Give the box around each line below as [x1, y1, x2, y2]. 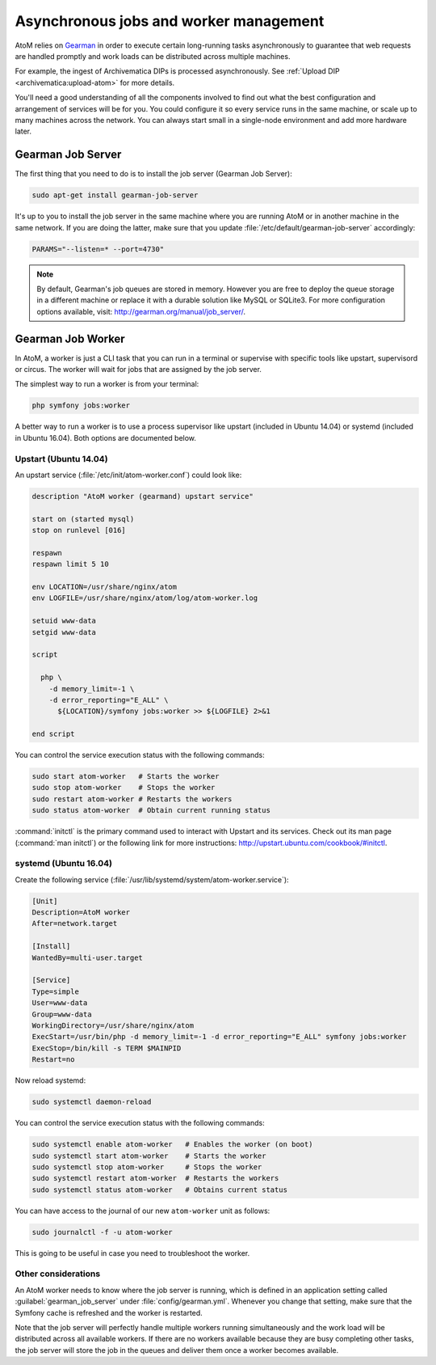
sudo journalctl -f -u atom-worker [31, 1228, 173, 1236]
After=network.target [31, 919, 118, 928]
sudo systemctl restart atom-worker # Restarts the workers [31, 1173, 279, 1183]
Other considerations [15, 1268, 101, 1279]
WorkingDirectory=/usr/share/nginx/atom [31, 1021, 194, 1030]
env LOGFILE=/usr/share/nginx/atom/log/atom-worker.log [31, 594, 258, 602]
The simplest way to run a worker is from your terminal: [15, 379, 199, 389]
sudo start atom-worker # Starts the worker [31, 772, 220, 781]
